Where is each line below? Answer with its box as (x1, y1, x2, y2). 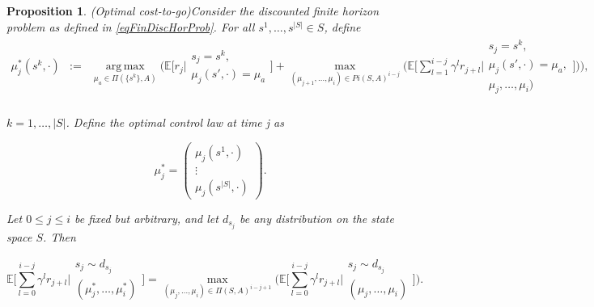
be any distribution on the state (239, 209, 394, 226)
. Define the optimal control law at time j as (66, 114, 284, 131)
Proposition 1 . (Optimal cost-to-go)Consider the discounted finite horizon (6, 2, 380, 19)
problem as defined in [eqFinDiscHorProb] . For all (6, 18, 255, 35)
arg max (105, 61, 145, 73)
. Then (43, 228, 76, 245)
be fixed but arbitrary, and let (74, 209, 219, 226)
